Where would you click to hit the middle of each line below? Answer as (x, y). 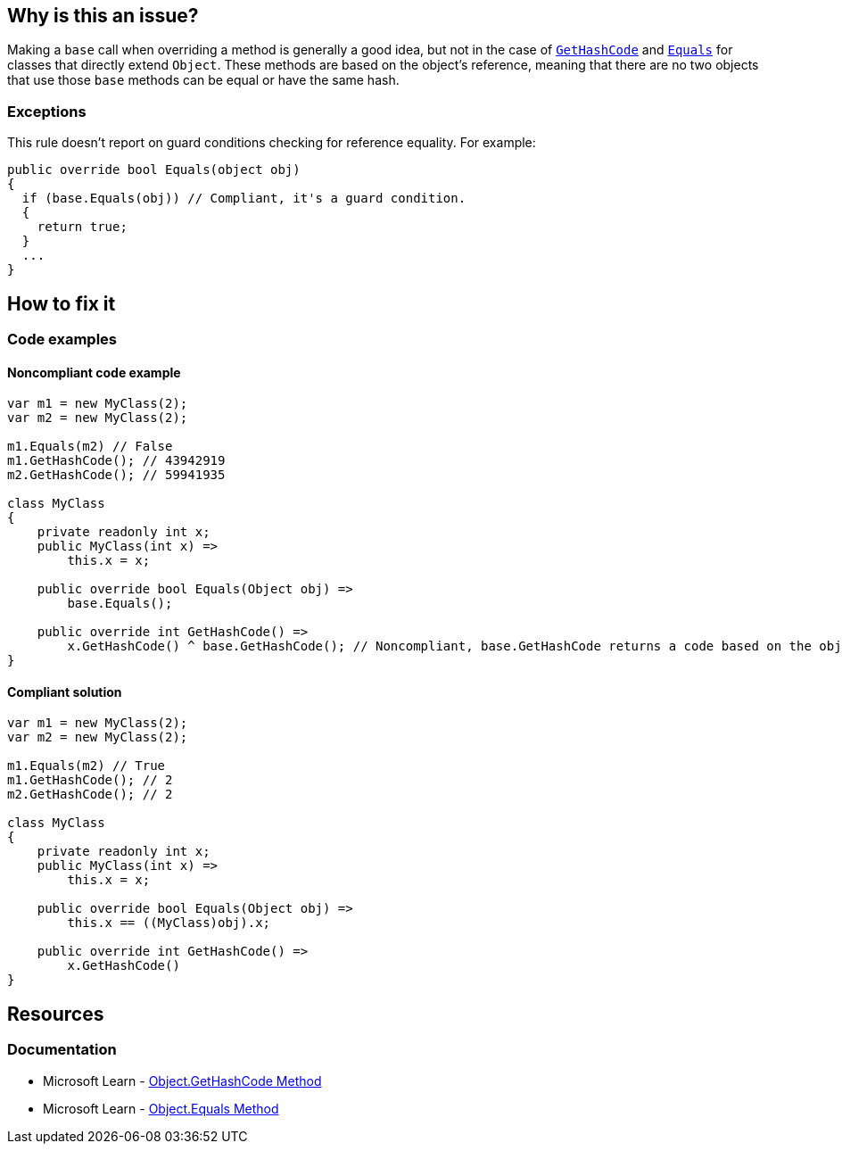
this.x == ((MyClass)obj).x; (169, 923)
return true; (82, 227)
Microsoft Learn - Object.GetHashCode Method (182, 1081)
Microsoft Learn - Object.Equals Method (161, 1108)
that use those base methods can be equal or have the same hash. (203, 80)
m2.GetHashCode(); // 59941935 (116, 475)
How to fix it (62, 303)
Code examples (62, 340)
